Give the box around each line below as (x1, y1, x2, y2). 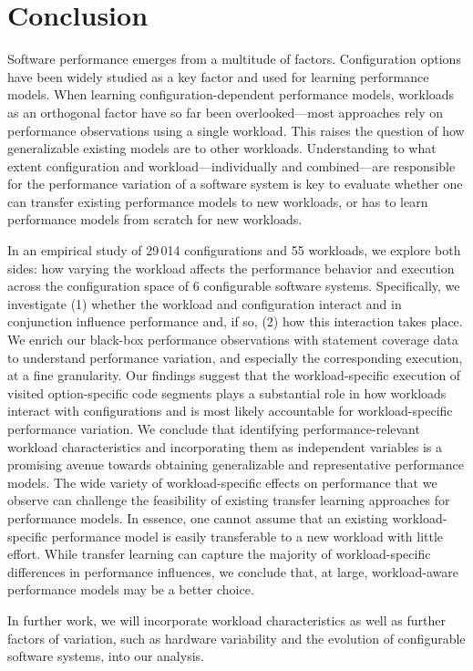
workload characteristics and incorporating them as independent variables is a (7, 437, 443, 456)
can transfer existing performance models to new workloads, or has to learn (7, 191, 428, 211)
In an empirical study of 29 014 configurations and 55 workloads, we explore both (7, 241, 461, 260)
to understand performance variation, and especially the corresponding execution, (7, 347, 463, 366)
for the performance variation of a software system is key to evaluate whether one (7, 174, 463, 193)
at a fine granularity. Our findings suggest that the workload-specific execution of (7, 366, 461, 385)
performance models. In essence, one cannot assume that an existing (7, 508, 388, 527)
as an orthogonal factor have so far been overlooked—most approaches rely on (7, 102, 444, 121)
